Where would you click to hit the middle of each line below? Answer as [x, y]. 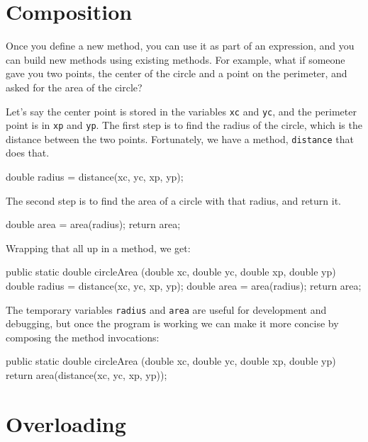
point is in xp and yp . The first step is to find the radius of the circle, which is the [184, 125]
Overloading [66, 423]
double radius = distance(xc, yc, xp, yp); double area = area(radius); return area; [184, 286]
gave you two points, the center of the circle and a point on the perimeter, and [177, 73]
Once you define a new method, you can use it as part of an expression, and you [180, 46]
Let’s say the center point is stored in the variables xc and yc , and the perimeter [181, 111]
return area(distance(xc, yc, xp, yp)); [87, 375]
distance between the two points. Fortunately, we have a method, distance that [180, 138]
